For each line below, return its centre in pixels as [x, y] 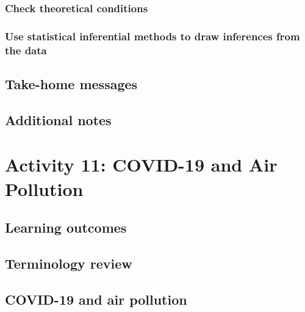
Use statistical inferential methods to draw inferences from [152, 36]
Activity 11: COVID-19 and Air [141, 165]
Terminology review [69, 263]
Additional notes [58, 119]
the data [26, 50]
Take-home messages [71, 84]
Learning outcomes [66, 227]
